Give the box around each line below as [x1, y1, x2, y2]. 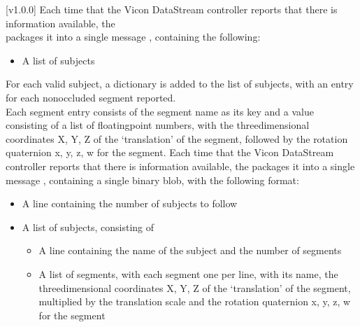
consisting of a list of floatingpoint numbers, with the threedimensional [6, 118, 310, 132]
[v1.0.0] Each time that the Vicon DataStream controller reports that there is [6, 2, 338, 16]
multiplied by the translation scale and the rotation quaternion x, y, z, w [38, 294, 351, 309]
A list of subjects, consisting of [22, 219, 154, 234]
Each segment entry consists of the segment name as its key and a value [6, 104, 314, 118]
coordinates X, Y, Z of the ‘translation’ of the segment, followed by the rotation [6, 131, 348, 146]
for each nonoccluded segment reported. [6, 90, 176, 104]
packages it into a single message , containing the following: [6, 29, 261, 44]
